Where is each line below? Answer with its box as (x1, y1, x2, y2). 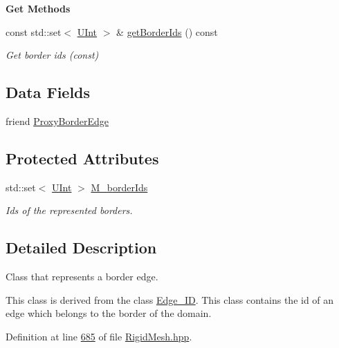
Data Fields (6, 81, 91, 103)
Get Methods (6, 1, 71, 15)
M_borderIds (91, 180, 148, 194)
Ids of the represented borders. (6, 203, 133, 217)
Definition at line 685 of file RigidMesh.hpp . (6, 329, 192, 343)
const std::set (6, 24, 62, 39)
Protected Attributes (6, 147, 159, 168)
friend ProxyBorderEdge (6, 113, 109, 128)
